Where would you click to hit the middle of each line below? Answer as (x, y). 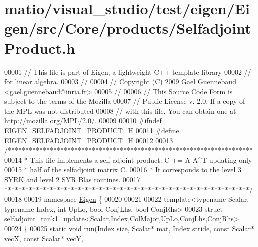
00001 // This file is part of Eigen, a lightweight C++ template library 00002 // (128, 72)
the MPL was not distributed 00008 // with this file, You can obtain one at (120, 111)
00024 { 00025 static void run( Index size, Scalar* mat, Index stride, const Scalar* (129, 228)
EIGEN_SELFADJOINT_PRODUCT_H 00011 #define (92, 131)
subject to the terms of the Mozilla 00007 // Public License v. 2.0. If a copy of (125, 101)
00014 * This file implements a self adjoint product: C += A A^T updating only (128, 160)
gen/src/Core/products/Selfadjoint (128, 28)
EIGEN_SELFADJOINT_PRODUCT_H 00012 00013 (89, 140)
